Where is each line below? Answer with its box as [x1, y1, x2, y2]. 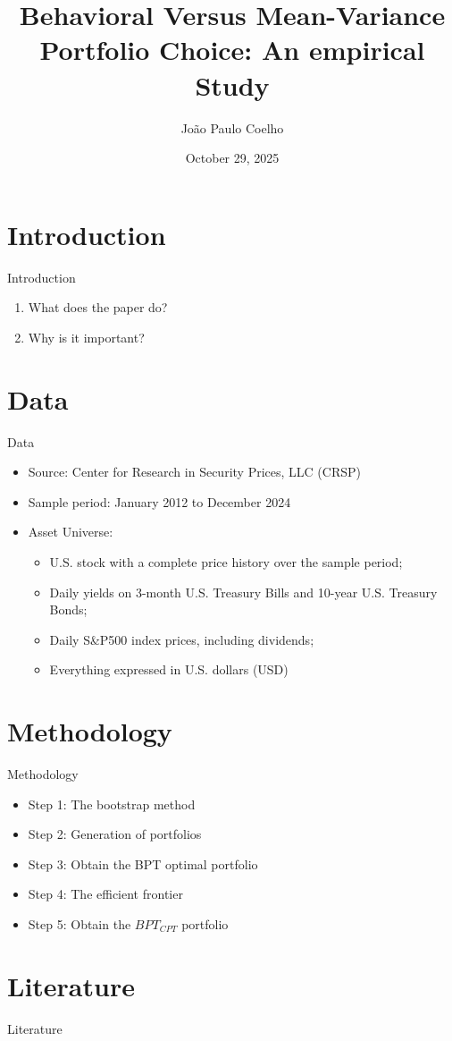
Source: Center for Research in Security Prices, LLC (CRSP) [28, 462, 361, 481]
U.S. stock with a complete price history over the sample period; [49, 552, 403, 571]
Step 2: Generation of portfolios [28, 825, 202, 843]
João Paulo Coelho [180, 118, 284, 137]
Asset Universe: [28, 522, 113, 541]
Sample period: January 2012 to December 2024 [28, 492, 291, 511]
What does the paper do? [28, 298, 168, 317]
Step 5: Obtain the [28, 914, 131, 933]
